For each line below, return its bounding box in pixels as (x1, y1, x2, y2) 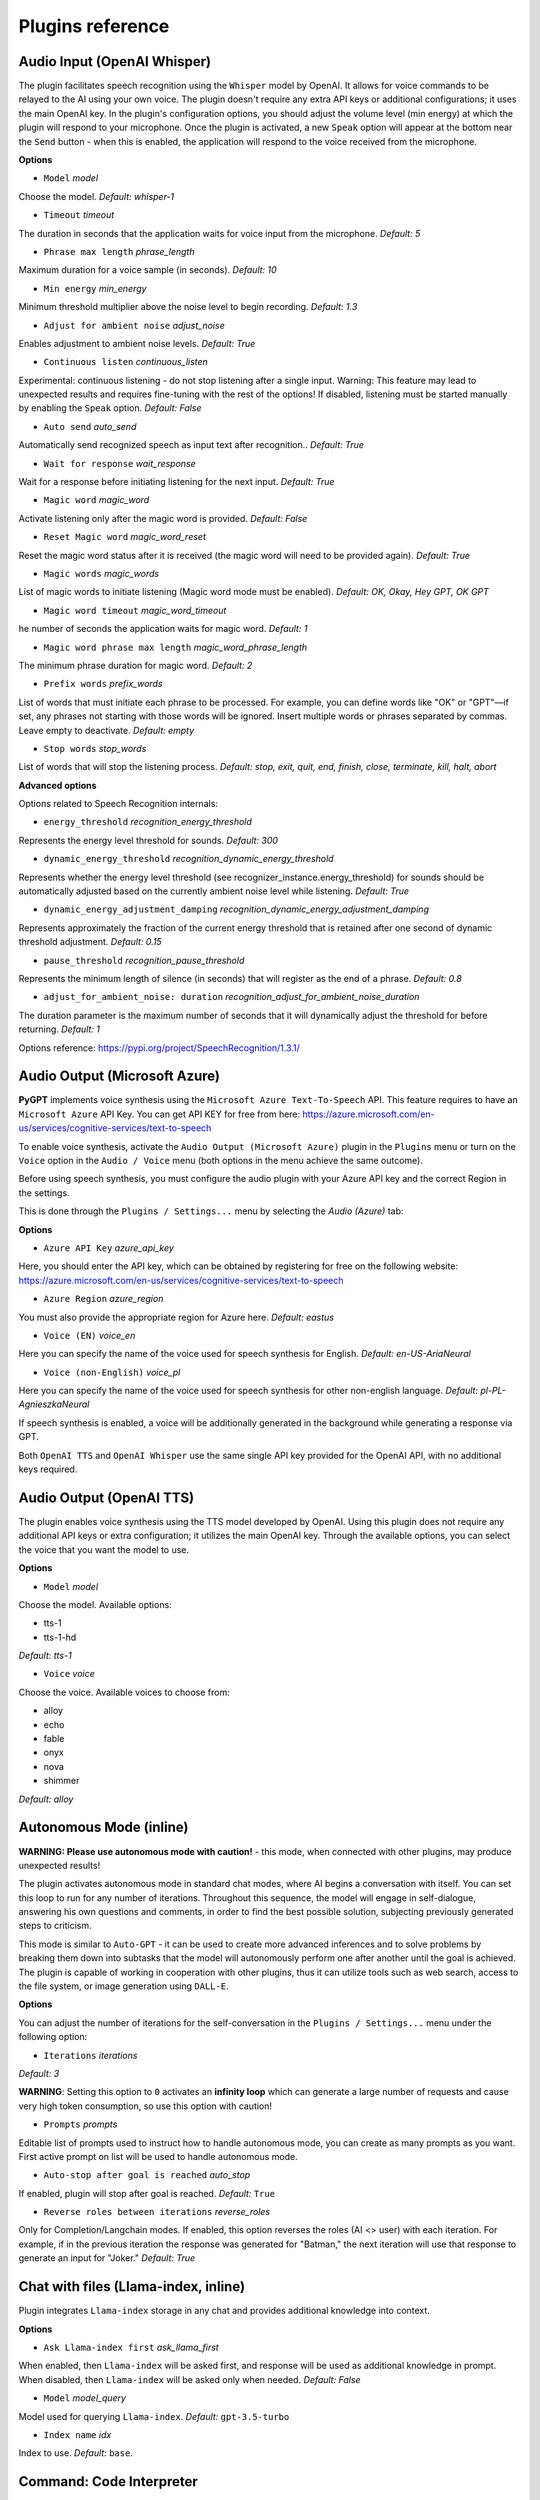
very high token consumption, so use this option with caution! (18, 2100, 273, 2112)
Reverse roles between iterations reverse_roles (43, 2206, 270, 2218)
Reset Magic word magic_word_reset (43, 531, 207, 543)
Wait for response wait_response (43, 457, 197, 469)
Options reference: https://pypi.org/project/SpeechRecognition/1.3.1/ (18, 1041, 300, 1054)
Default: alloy (18, 1793, 74, 1805)
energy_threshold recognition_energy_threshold (43, 816, 252, 828)
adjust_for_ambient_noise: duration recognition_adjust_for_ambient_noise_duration (43, 991, 420, 1003)
